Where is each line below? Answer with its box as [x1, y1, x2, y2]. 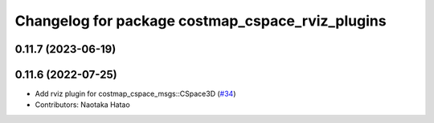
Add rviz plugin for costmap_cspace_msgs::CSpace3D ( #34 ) [35, 89, 236, 99]
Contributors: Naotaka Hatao [35, 100, 130, 109]
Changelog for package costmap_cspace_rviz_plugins [14, 12, 387, 30]
